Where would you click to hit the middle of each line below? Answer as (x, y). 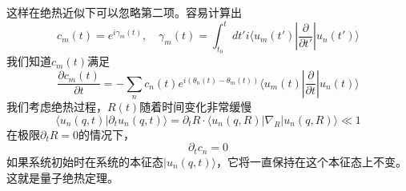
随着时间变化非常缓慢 (196, 107)
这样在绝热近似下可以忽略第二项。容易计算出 (124, 12)
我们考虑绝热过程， (57, 107)
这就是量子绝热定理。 (62, 177)
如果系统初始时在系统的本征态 (85, 161)
